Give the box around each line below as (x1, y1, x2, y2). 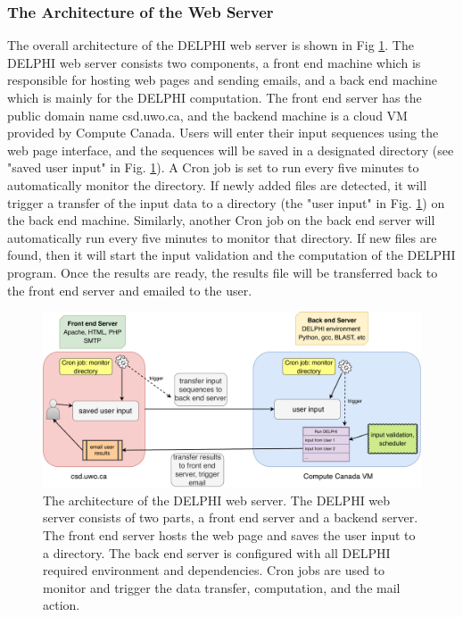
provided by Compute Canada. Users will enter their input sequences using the (7, 123, 439, 142)
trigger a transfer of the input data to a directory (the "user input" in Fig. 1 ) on (7, 193, 445, 212)
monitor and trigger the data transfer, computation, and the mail (43, 578, 401, 596)
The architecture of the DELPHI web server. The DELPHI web (43, 490, 391, 509)
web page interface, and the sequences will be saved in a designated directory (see (7, 140, 454, 159)
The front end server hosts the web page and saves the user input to (43, 526, 416, 544)
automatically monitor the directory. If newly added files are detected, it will (7, 175, 427, 194)
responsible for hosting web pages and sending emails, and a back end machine (7, 71, 437, 89)
